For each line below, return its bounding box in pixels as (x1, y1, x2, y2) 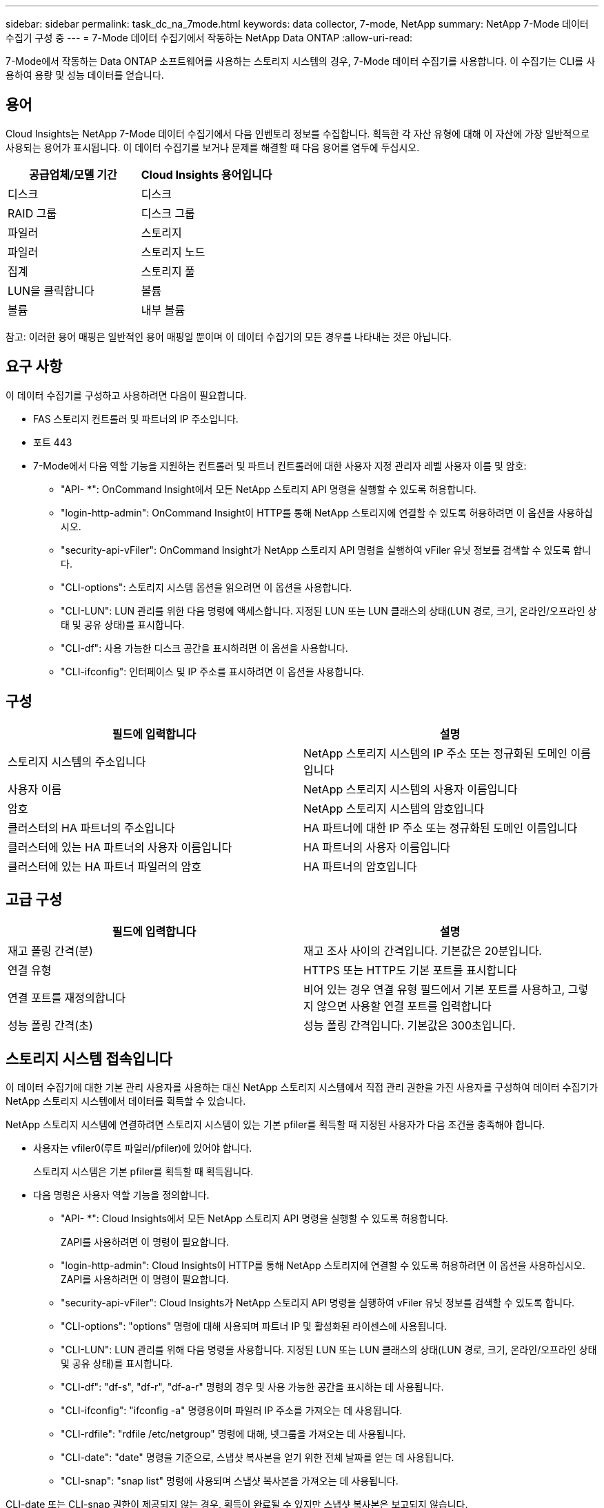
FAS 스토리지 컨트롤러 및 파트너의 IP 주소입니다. (33, 412, 239, 425)
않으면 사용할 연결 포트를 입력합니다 (316, 999, 492, 1014)
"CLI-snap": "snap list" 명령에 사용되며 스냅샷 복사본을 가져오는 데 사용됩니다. (61, 1475, 399, 1487)
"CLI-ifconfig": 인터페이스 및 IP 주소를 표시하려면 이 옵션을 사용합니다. (61, 665, 364, 677)
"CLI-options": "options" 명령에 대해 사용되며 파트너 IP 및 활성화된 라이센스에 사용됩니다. (61, 1320, 447, 1333)
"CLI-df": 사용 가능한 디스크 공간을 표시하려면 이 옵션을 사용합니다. (61, 641, 348, 654)
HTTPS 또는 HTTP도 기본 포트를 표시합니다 (303, 963, 517, 978)
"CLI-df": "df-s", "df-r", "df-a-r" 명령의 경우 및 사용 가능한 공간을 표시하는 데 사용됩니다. (61, 1381, 444, 1393)
